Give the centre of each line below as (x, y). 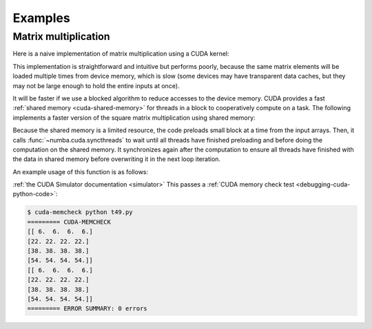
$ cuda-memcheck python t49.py (80, 212)
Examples (41, 18)
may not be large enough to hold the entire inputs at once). (96, 85)
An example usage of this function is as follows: (81, 171)
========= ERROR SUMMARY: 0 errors (87, 309)
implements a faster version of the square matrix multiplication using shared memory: (134, 118)
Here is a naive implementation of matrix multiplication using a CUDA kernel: (121, 54)
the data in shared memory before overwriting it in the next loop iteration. (116, 159)
